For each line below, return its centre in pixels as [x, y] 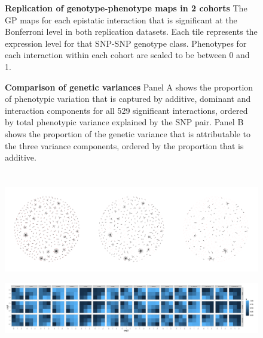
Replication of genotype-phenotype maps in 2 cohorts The [126, 8]
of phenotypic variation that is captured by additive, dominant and [128, 99]
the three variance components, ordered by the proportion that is [124, 145]
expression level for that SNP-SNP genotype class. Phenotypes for [126, 43]
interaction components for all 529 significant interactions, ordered [126, 110]
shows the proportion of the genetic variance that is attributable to [128, 133]
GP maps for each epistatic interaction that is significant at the [121, 19]
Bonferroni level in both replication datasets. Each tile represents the [131, 31]
